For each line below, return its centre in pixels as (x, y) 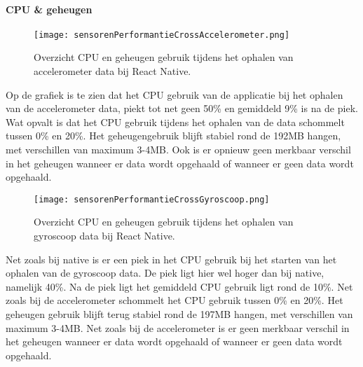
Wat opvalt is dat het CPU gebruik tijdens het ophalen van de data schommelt (175, 122)
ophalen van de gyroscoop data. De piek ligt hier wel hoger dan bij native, (165, 273)
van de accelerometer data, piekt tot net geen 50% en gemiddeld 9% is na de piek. (182, 108)
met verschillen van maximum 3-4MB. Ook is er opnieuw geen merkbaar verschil (178, 150)
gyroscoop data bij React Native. (104, 236)
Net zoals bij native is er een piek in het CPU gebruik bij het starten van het (171, 259)
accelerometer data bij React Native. (112, 71)
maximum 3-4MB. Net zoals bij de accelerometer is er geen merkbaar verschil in (178, 327)
